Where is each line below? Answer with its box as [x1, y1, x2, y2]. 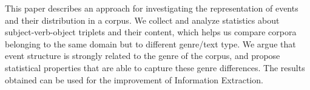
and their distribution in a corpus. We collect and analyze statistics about [5, 13, 280, 26]
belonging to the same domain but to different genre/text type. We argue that [5, 37, 296, 50]
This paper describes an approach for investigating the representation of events [5, 2, 298, 14]
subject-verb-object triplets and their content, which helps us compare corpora [5, 26, 297, 38]
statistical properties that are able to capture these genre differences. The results [5, 61, 305, 74]
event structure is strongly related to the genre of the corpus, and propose [5, 49, 280, 62]
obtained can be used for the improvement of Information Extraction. [5, 73, 263, 86]
